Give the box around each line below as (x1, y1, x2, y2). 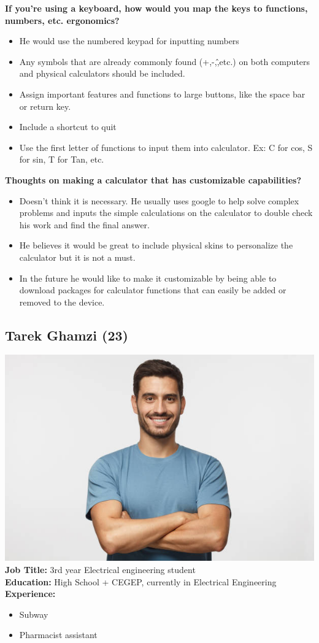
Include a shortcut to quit (19, 120, 117, 133)
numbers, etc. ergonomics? (5, 13, 120, 26)
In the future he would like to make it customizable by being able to (19, 271, 277, 284)
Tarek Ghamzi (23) (5, 325, 128, 344)
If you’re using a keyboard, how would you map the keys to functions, (5, 2, 308, 14)
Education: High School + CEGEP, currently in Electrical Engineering (5, 575, 277, 588)
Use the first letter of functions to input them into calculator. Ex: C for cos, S (19, 141, 313, 153)
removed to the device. (19, 295, 105, 308)
